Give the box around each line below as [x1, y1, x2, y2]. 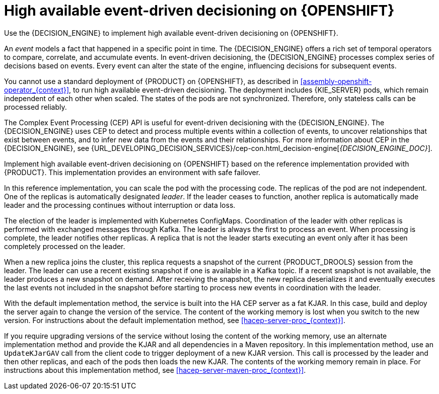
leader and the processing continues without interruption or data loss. [4, 200, 236, 209]
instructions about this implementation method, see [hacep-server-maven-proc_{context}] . [4, 365, 306, 374]
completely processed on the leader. [4, 242, 125, 251]
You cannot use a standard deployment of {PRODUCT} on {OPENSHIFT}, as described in [4, 76, 299, 86]
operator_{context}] [4, 85, 69, 94]
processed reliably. [4, 102, 67, 111]
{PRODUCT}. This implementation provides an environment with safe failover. [4, 168, 261, 177]
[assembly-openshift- [300, 76, 372, 86]
